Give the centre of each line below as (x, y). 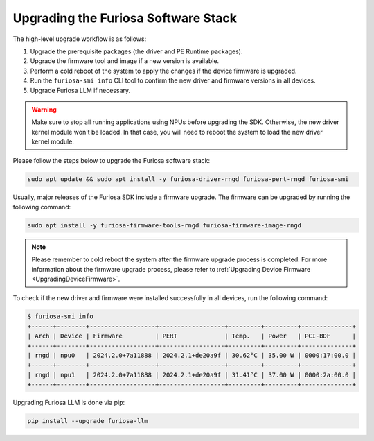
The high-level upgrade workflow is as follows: (80, 39)
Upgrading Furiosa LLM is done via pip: (69, 403)
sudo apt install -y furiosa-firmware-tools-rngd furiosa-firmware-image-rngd (164, 225)
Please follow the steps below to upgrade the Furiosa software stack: (112, 161)
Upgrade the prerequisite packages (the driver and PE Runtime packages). (136, 51)
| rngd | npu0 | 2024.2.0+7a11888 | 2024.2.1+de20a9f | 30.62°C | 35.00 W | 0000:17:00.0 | (192, 355)
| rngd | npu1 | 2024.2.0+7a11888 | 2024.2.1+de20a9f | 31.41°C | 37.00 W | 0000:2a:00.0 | (192, 375)
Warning (44, 109)
